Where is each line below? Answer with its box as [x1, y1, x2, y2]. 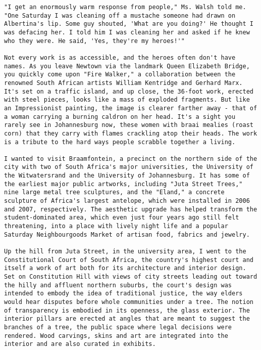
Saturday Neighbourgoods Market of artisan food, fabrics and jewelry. [4, 231, 250, 238]
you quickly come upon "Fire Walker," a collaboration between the [4, 71, 236, 78]
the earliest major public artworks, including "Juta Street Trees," [4, 180, 243, 188]
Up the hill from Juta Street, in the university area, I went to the [4, 248, 246, 255]
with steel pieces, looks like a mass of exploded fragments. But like [4, 96, 250, 104]
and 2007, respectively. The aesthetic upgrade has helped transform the [4, 205, 257, 213]
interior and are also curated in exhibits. [4, 340, 156, 348]
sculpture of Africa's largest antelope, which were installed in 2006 [4, 197, 250, 205]
